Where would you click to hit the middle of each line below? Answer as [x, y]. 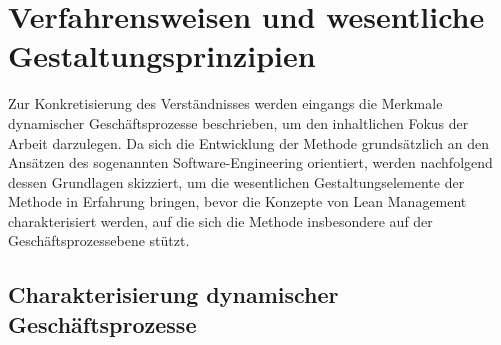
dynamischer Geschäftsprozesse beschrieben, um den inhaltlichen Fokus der [238, 122]
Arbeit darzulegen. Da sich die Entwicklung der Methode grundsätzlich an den [249, 142]
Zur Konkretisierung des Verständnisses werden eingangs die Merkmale [225, 103]
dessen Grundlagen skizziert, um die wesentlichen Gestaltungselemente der [236, 181]
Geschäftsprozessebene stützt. [99, 240]
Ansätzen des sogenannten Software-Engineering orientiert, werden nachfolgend [250, 162]
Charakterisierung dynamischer [173, 294]
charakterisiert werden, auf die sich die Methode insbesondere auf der [220, 220]
